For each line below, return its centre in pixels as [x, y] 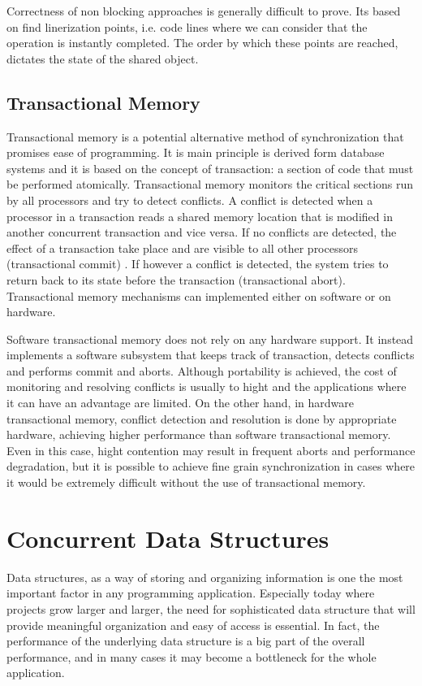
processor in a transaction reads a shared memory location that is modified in [200, 216]
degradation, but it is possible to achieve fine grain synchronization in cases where [211, 466]
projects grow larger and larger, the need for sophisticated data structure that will [211, 608]
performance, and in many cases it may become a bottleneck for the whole [192, 656]
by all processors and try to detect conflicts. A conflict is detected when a [190, 200]
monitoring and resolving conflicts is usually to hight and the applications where [207, 386]
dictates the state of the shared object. [103, 58]
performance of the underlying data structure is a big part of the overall [186, 641]
